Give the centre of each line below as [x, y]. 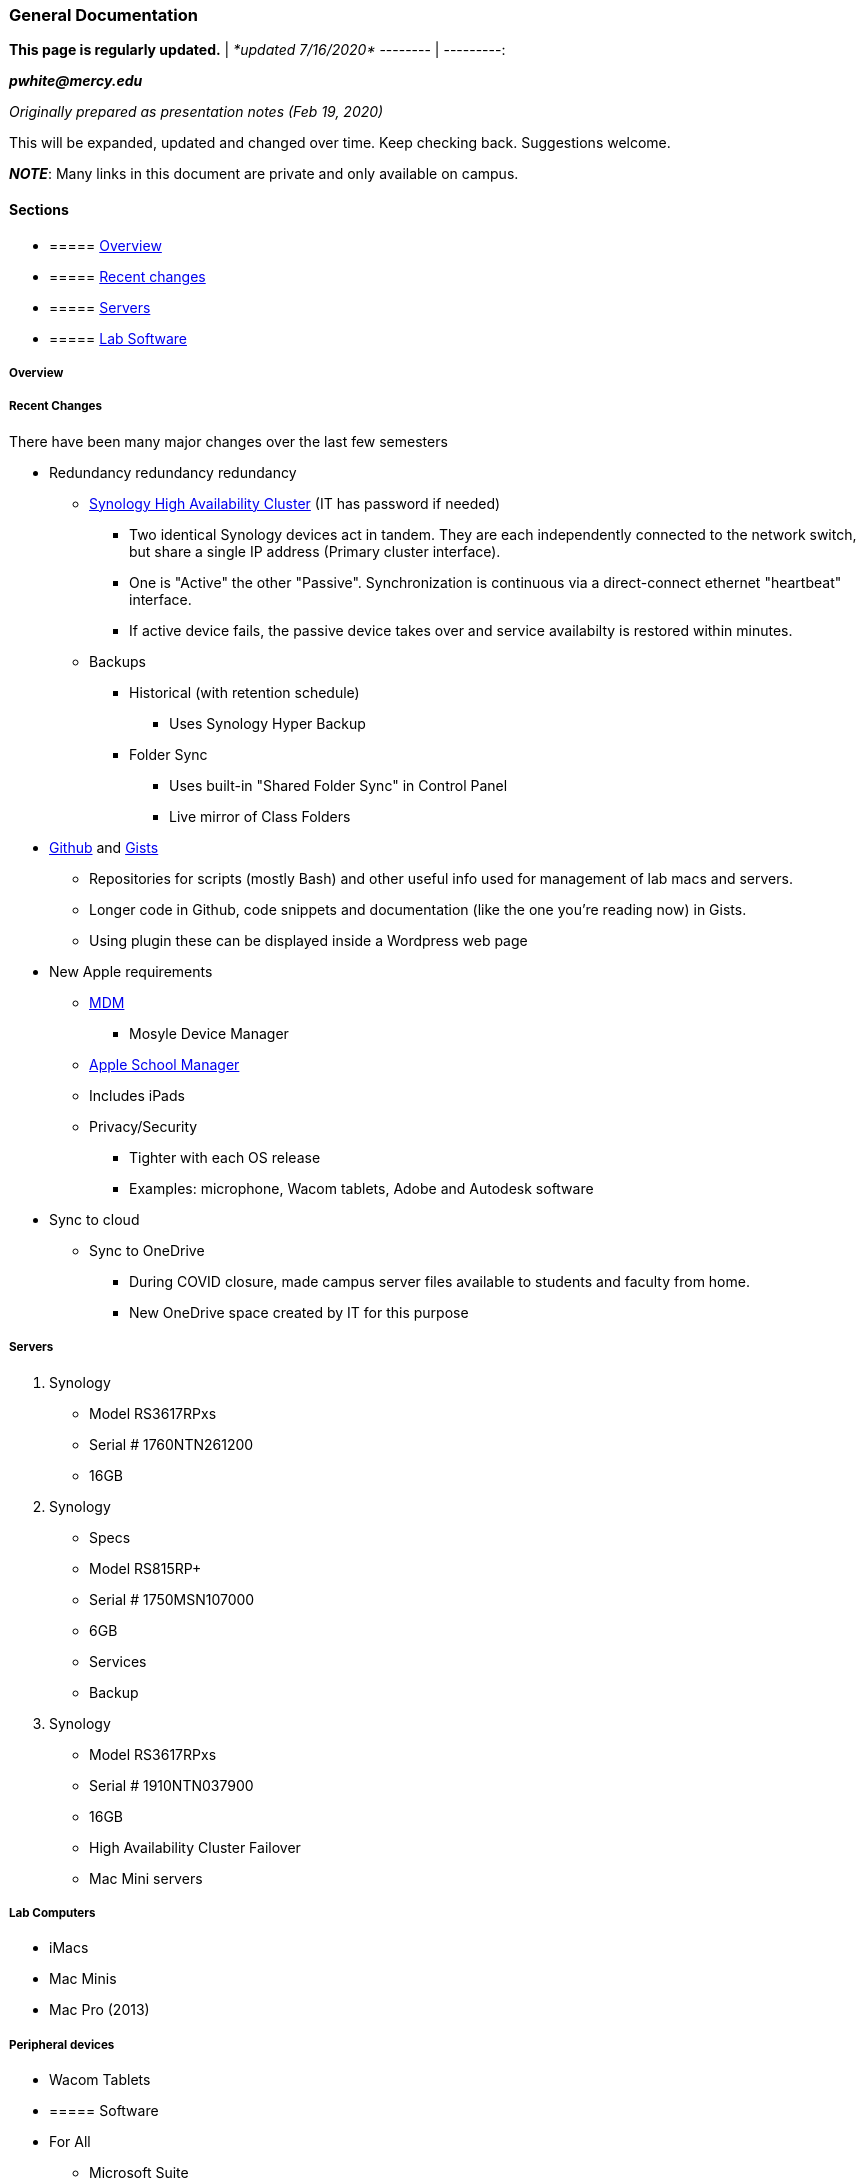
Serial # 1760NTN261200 [171, 1444]
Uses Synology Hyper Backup [267, 723]
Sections [39, 209]
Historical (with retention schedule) [244, 692]
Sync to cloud [94, 1219]
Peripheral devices [62, 2044]
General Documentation [103, 15]
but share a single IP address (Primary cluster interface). [315, 551]
